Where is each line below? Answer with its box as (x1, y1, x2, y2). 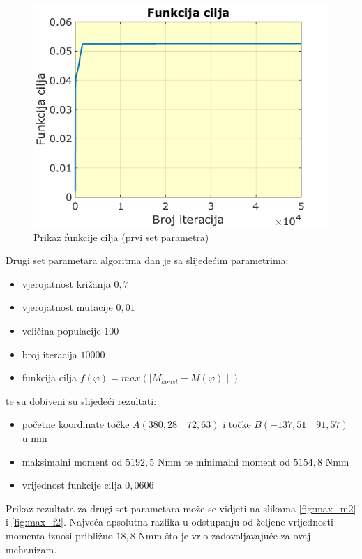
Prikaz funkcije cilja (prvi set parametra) (33, 229, 209, 244)
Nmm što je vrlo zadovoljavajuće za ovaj (138, 528, 311, 542)
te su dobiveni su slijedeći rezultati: (6, 393, 157, 408)
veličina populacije (22, 323, 101, 337)
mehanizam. (6, 542, 57, 556)
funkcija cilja (22, 370, 77, 385)
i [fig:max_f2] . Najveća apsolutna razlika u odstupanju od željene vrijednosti (6, 514, 333, 529)
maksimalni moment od (22, 454, 123, 468)
